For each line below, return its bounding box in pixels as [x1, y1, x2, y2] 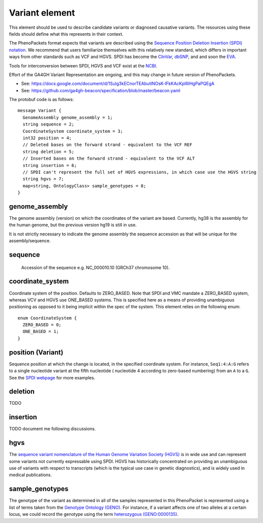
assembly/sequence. [9, 238, 51, 244]
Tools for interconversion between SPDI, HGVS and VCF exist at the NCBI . [9, 63, 158, 68]
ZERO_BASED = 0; [22, 322, 62, 328]
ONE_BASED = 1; [22, 329, 59, 335]
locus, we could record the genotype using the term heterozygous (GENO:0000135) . [9, 511, 179, 517]
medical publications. [9, 472, 52, 478]
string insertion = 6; [22, 163, 77, 168]
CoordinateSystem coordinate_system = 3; [22, 128, 123, 134]
